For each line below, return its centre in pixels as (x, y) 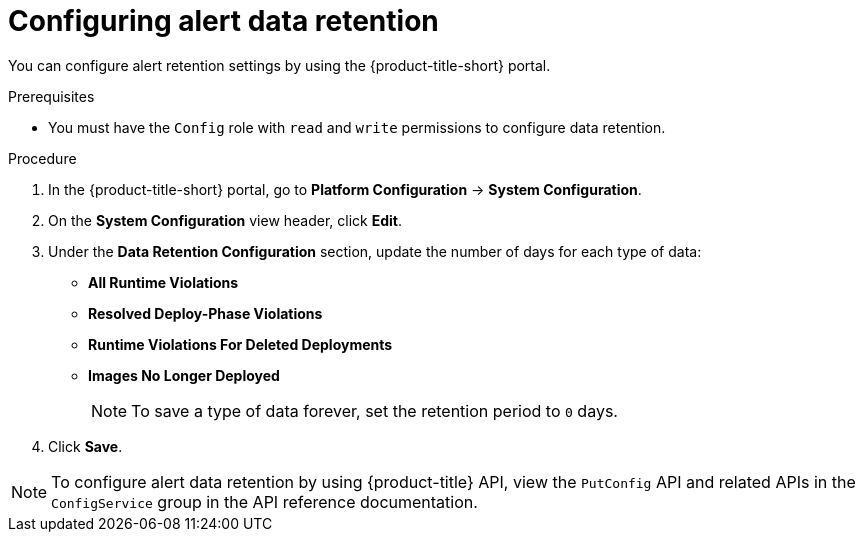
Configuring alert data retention (223, 21)
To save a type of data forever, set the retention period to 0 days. (374, 410)
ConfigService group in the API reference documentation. (264, 501)
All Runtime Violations (163, 282)
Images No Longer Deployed (184, 375)
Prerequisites (51, 96)
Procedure (42, 158)
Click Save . (85, 446)
